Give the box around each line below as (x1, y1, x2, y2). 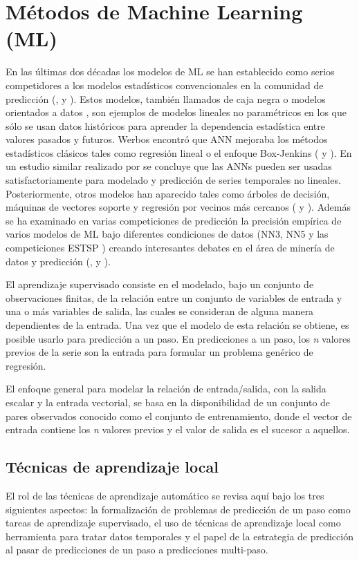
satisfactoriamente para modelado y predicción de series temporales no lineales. (6, 173, 341, 187)
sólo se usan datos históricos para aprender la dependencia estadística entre (6, 118, 326, 133)
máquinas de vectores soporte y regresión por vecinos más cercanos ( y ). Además (6, 200, 351, 214)
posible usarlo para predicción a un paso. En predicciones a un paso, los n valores (6, 331, 351, 345)
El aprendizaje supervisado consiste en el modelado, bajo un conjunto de (6, 277, 314, 292)
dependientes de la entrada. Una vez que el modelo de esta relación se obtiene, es (6, 318, 349, 332)
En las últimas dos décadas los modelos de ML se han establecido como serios (6, 64, 335, 79)
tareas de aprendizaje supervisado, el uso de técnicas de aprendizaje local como (6, 515, 341, 530)
